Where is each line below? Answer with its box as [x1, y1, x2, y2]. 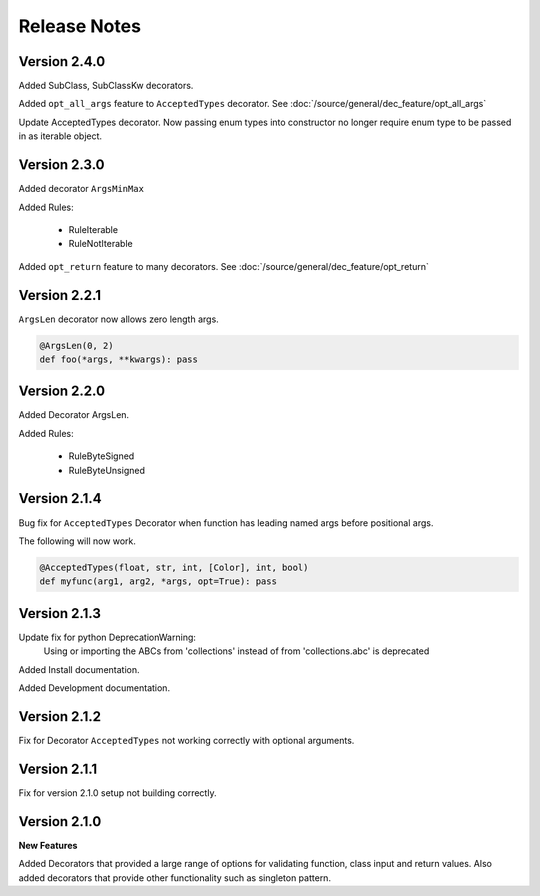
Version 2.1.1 [18, 760, 98, 777]
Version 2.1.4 [18, 490, 102, 507]
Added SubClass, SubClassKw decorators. [18, 80, 194, 92]
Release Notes [18, 15, 142, 37]
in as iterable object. [18, 130, 103, 142]
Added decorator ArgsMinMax [18, 183, 145, 195]
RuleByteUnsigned [68, 464, 145, 476]
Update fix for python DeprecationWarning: [18, 631, 197, 643]
